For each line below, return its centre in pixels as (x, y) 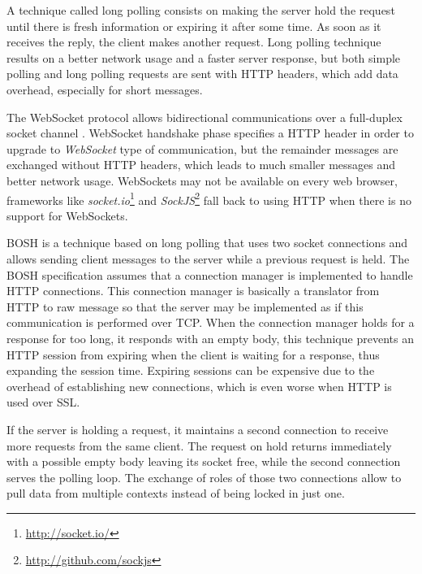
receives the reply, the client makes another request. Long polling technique (194, 42)
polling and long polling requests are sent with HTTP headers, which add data (202, 74)
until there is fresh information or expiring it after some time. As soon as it (194, 26)
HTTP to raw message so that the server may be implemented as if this (185, 306)
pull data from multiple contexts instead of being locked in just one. (176, 493)
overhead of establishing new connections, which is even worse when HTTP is (199, 386)
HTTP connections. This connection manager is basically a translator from (193, 291)
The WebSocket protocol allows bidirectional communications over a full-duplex (205, 117)
